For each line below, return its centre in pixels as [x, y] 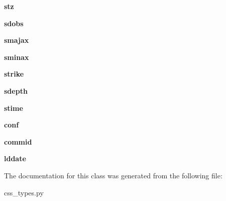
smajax [17, 40]
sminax [17, 57]
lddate [15, 158]
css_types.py [24, 192]
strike [14, 74]
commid [18, 141]
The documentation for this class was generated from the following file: [113, 175]
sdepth [16, 90]
